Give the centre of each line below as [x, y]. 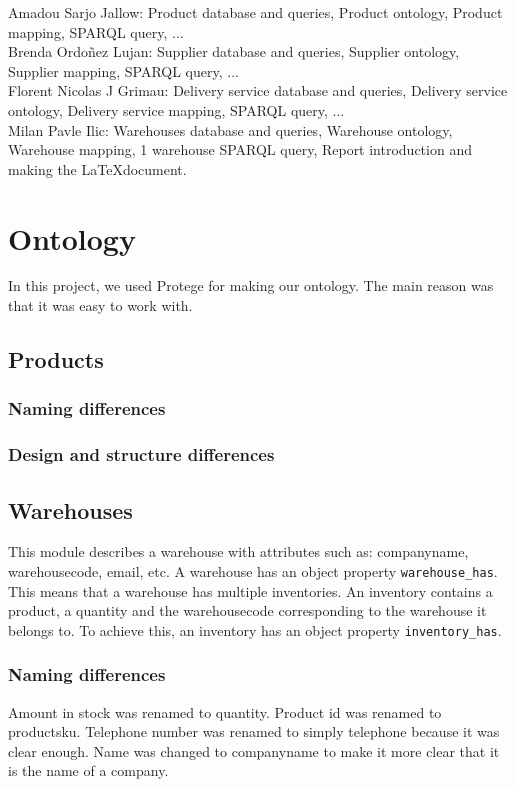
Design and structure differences [141, 454]
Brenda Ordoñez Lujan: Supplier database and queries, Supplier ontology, [234, 51]
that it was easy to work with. [100, 305]
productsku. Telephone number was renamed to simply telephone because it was [254, 731]
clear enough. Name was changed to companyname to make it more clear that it [254, 750]
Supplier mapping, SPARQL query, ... [123, 70]
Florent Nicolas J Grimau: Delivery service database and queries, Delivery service [258, 90]
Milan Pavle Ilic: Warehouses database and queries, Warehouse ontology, [230, 129]
